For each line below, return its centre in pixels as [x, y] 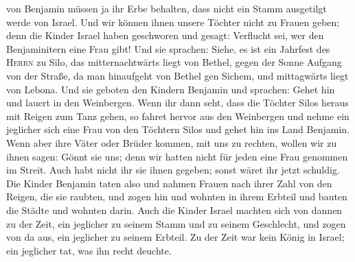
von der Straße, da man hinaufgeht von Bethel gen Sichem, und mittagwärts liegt [177, 75]
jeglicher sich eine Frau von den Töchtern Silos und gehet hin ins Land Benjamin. [178, 129]
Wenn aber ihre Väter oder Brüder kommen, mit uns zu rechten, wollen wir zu [172, 142]
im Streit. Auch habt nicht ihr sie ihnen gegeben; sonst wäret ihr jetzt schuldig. [173, 170]
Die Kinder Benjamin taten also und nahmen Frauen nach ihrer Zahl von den [169, 183]
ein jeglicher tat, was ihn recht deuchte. [89, 250]
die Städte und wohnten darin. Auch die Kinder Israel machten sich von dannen [174, 210]
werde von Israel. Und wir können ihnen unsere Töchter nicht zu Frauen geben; [173, 22]
